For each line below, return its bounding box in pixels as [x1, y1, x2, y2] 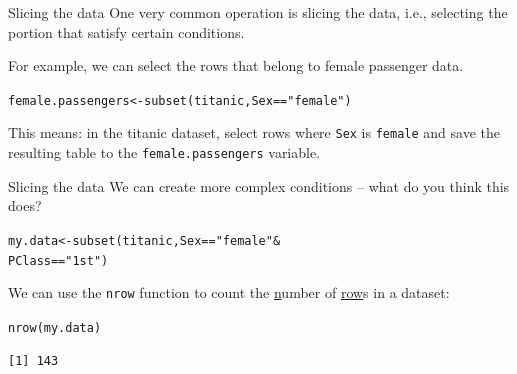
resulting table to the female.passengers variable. [8, 142, 321, 163]
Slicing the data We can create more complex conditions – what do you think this [8, 175, 510, 196]
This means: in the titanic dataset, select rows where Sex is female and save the [8, 122, 500, 143]
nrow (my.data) [8, 320, 102, 335]
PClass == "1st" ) [8, 253, 109, 268]
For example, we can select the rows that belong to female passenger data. [8, 55, 464, 76]
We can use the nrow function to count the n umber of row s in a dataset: [8, 282, 450, 303]
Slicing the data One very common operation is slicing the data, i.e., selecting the [8, 2, 508, 22]
